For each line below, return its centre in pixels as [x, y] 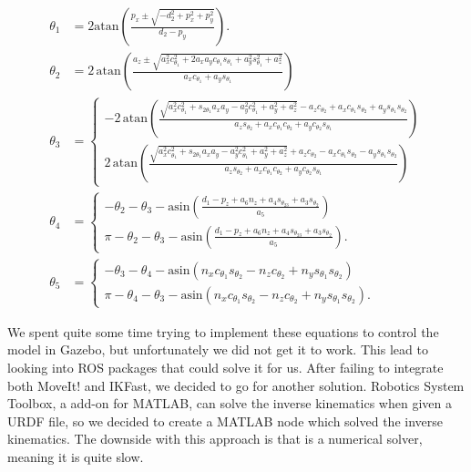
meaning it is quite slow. [76, 456]
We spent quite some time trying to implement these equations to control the [223, 331]
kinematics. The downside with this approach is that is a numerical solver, [215, 439]
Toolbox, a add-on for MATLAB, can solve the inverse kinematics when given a [230, 403]
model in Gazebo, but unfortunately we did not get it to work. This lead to [218, 349]
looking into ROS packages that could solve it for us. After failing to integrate [225, 368]
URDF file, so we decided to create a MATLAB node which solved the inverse [225, 421]
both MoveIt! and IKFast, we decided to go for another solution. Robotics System [236, 385]
